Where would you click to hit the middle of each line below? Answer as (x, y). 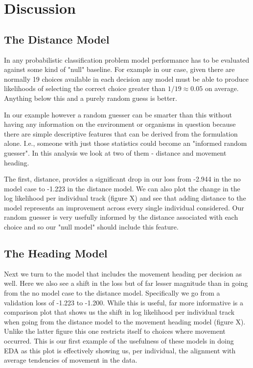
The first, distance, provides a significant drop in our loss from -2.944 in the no (122, 179)
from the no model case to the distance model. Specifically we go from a (112, 293)
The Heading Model (56, 253)
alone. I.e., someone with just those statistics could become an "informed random (126, 143)
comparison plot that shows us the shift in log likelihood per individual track (119, 312)
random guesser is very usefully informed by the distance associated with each (121, 217)
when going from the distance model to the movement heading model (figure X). (125, 321)
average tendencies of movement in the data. (71, 360)
